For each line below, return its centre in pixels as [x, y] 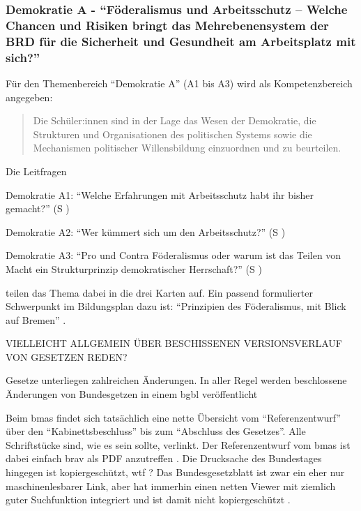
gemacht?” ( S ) [38, 208]
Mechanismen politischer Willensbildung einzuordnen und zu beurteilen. [187, 148]
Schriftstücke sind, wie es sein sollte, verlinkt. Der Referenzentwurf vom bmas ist [178, 444]
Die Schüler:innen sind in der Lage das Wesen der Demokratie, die [175, 120]
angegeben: [29, 97]
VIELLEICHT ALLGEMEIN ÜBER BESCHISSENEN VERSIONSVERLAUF [174, 343]
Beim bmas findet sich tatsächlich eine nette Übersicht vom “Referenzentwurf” [174, 417]
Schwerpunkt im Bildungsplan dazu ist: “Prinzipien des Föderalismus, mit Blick [176, 306]
